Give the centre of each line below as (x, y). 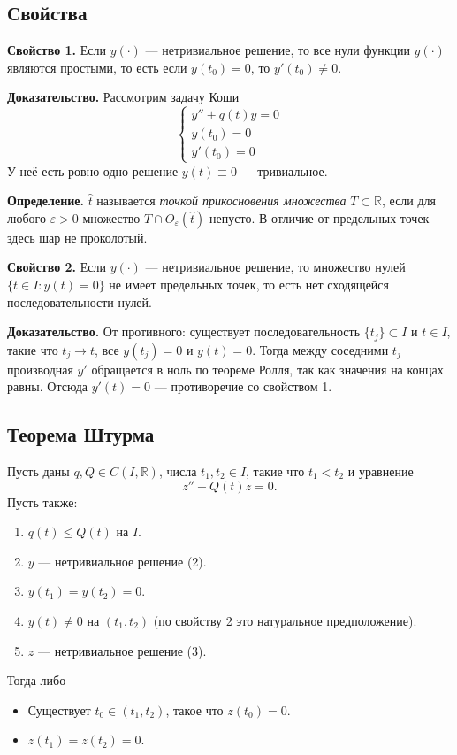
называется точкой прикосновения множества (221, 200)
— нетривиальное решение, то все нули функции (278, 50)
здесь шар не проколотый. (77, 237)
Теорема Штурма (81, 434)
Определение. (46, 200)
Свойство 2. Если (57, 267)
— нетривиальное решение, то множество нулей (275, 267)
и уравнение (381, 470)
